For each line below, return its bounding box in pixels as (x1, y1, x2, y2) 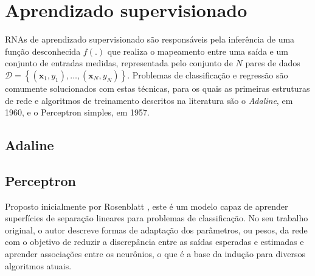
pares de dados (245, 57, 300, 69)
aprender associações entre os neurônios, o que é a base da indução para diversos (5, 247, 305, 260)
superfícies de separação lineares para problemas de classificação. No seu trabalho (5, 212, 308, 224)
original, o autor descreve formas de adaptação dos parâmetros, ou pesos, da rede (5, 223, 308, 236)
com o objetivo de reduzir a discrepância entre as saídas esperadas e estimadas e (5, 235, 304, 248)
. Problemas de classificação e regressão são (127, 68, 288, 81)
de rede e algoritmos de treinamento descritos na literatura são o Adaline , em (5, 94, 293, 106)
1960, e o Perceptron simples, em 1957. (5, 106, 150, 119)
